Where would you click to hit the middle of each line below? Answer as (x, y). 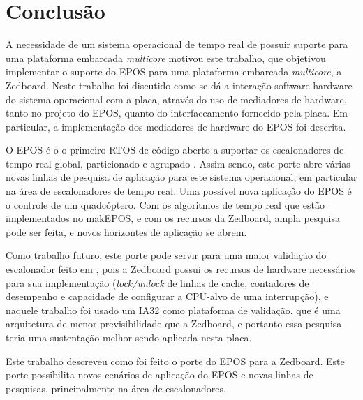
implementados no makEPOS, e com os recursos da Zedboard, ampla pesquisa (173, 218)
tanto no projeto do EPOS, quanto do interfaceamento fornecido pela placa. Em (177, 113)
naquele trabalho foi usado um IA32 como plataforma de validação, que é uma (173, 310)
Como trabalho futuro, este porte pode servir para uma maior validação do (166, 255)
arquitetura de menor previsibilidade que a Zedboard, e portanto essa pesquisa (174, 324)
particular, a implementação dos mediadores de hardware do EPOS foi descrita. (176, 126)
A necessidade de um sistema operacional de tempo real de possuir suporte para (177, 44)
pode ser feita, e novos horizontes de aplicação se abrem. (126, 231)
